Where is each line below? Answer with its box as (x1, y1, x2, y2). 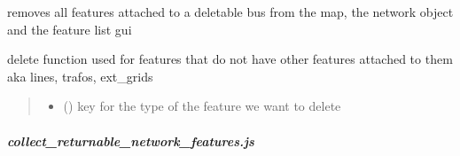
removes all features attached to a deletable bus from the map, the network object (7, 3, 454, 20)
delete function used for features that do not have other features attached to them (7, 50, 453, 68)
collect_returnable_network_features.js (7, 131, 254, 150)
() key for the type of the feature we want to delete (63, 97, 341, 115)
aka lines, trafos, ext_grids (7, 66, 153, 85)
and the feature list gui (7, 19, 132, 38)
